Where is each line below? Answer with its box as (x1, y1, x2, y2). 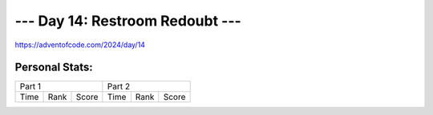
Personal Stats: (14, 61, 94, 74)
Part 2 (107, 81, 131, 92)
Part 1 (19, 81, 42, 92)
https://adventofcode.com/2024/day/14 (14, 40, 146, 50)
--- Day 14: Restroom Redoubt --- (14, 12, 242, 30)
